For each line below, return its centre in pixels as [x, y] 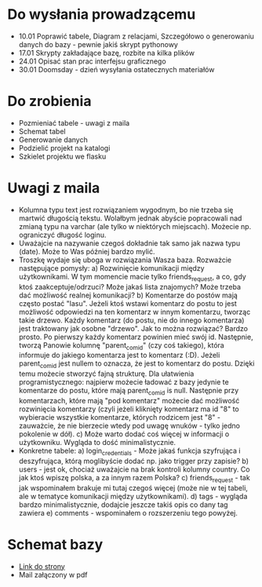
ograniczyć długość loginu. [62, 235]
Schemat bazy [55, 544]
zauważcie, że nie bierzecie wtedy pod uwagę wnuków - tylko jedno [129, 426]
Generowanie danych [53, 140]
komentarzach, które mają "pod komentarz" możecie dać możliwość [129, 401]
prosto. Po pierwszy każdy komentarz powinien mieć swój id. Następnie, [136, 337]
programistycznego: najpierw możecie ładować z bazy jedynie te [124, 382]
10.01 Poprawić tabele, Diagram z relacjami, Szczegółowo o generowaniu [136, 36]
